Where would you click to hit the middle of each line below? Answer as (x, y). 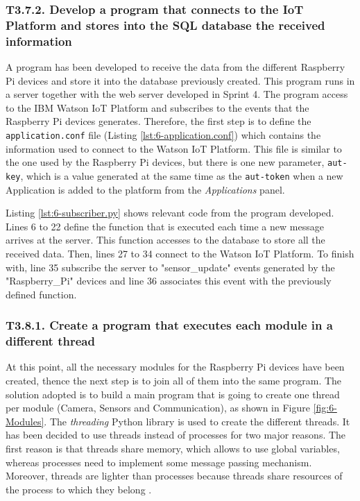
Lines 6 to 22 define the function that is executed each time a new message (165, 226)
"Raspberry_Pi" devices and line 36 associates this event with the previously (169, 281)
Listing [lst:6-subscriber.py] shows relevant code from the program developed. (170, 213)
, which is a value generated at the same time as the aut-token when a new (182, 175)
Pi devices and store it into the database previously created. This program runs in (180, 80)
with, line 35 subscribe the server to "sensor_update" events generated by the (170, 267)
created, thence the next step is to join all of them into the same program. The (174, 381)
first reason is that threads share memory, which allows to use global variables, (173, 449)
